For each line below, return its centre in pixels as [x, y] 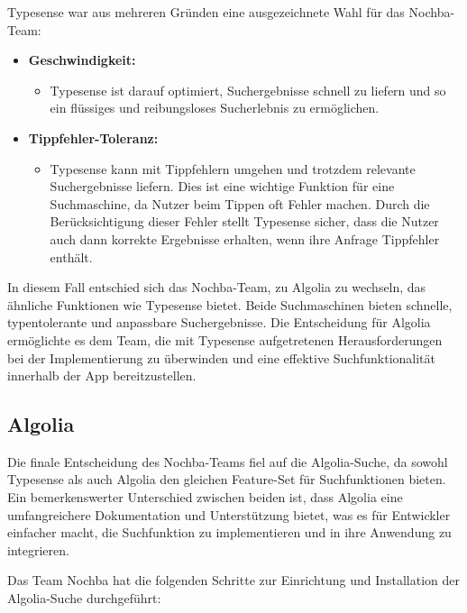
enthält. [71, 256]
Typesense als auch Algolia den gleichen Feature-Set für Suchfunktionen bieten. [227, 479]
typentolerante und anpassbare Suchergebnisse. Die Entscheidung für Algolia [219, 322]
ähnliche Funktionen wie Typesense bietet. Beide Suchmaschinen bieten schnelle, [230, 304]
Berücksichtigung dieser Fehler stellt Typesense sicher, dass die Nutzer [244, 221]
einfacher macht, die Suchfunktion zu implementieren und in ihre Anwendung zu [229, 532]
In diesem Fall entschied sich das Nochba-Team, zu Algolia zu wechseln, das [217, 287]
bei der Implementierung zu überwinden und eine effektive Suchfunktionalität [222, 357]
